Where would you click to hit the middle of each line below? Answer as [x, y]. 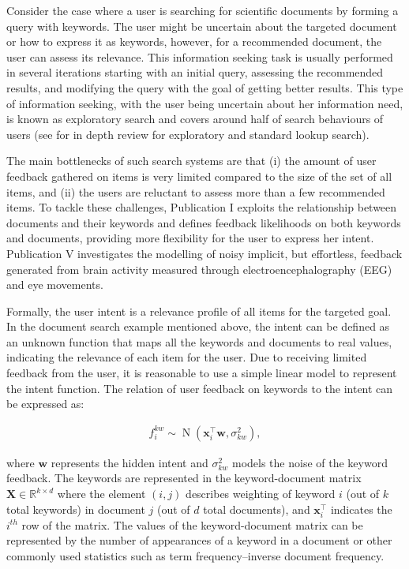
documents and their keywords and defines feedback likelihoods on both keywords [204, 222]
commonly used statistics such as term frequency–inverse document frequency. [195, 556]
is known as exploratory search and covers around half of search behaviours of [195, 119]
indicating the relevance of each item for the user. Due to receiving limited [187, 357]
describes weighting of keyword [261, 494]
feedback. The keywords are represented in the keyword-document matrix [184, 478]
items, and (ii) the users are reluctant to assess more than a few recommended [196, 191]
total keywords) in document [76, 509]
